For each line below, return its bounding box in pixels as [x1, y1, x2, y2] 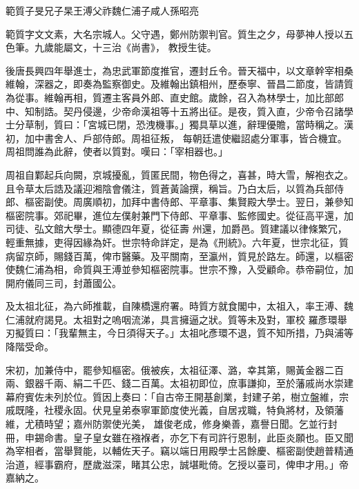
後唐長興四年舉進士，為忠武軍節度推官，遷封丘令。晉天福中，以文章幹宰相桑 [6, 63, 353, 77]
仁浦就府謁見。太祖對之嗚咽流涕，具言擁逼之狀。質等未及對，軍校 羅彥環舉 [6, 312, 347, 326]
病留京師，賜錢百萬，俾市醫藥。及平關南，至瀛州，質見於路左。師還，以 [6, 248, 334, 263]
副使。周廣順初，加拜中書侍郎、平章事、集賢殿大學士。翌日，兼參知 [43, 194, 353, 209]
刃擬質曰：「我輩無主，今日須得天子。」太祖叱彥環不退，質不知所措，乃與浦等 [6, 326, 353, 340]
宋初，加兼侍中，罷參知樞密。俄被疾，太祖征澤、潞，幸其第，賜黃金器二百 [6, 362, 344, 377]
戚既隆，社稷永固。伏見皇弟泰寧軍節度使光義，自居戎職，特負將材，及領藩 [6, 403, 344, 417]
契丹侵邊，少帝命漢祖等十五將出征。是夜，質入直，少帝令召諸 [63, 103, 344, 118]
